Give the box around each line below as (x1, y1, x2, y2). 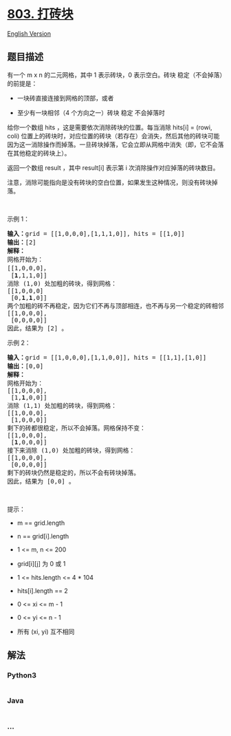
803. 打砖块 (7, 6, 74, 22)
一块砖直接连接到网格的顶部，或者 (16, 94, 114, 102)
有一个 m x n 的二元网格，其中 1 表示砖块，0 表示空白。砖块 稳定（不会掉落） (7, 70, 223, 79)
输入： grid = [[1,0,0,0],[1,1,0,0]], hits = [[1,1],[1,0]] (7, 354, 207, 361)
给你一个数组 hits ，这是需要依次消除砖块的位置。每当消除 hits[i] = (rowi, (7, 123, 212, 131)
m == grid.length (16, 519, 65, 527)
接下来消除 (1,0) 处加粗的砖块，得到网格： (7, 446, 135, 454)
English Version (7, 29, 52, 38)
